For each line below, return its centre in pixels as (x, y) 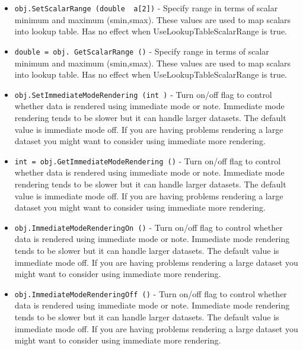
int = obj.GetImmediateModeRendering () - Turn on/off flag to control (148, 160)
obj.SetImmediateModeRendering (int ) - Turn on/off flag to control (143, 94)
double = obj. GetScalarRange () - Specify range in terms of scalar (142, 51)
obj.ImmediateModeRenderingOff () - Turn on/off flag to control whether (151, 293)
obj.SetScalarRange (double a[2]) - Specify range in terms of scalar (146, 8)
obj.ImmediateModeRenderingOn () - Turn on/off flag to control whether (149, 227)
